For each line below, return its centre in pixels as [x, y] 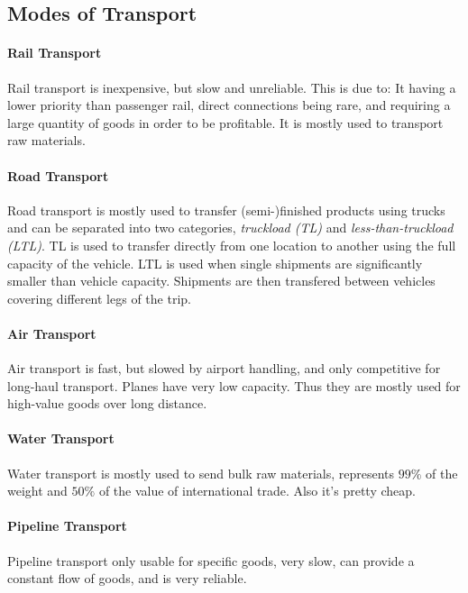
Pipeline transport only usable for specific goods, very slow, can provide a [211, 560]
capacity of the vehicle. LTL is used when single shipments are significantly [215, 263]
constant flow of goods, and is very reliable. [127, 578]
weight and [37, 491]
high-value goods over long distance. [107, 403]
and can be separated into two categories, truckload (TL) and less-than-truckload [230, 228]
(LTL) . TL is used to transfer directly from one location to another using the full [232, 245]
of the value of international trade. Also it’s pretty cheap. [257, 491]
